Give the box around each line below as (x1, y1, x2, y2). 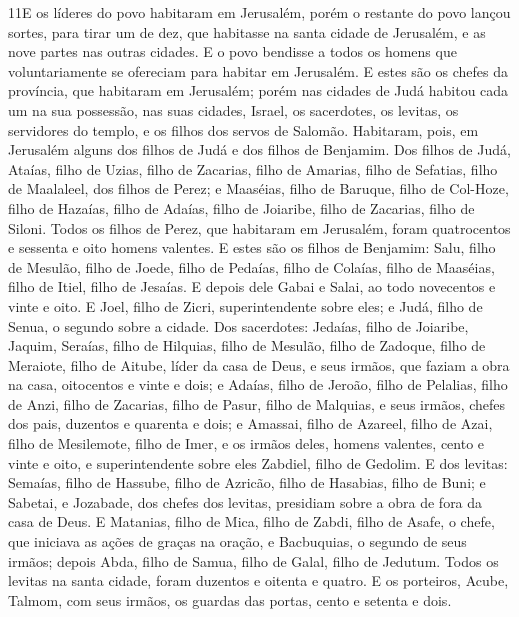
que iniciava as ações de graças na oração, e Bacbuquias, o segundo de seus (8, 531, 467, 552)
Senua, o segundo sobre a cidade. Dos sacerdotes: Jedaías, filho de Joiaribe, (8, 315, 469, 336)
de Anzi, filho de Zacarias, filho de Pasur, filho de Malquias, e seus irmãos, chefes (8, 393, 506, 414)
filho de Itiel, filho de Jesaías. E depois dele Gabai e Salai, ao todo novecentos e (8, 276, 496, 297)
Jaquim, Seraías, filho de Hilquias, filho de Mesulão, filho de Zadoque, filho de (8, 335, 486, 356)
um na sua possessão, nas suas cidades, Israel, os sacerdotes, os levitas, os (8, 99, 459, 120)
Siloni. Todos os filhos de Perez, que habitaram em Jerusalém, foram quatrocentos (8, 217, 511, 238)
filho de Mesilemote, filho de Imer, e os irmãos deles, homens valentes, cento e (8, 433, 485, 454)
